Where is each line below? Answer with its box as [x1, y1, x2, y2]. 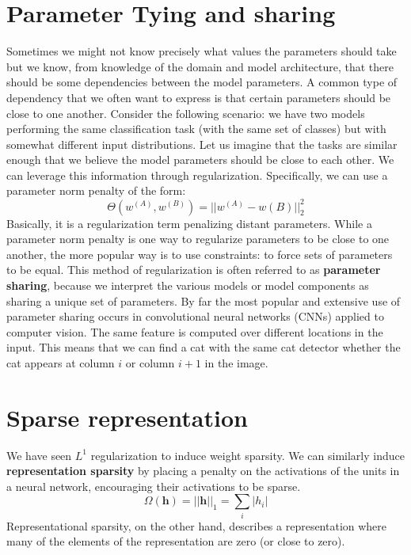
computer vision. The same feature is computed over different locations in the [6, 323, 383, 340]
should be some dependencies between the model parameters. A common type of [6, 74, 398, 90]
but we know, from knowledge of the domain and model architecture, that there [6, 58, 394, 74]
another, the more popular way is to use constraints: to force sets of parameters [6, 245, 393, 262]
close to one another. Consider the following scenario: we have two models [6, 105, 365, 121]
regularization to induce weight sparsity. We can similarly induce [90, 447, 405, 463]
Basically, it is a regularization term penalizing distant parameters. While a [6, 215, 372, 231]
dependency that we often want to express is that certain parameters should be [6, 89, 391, 105]
